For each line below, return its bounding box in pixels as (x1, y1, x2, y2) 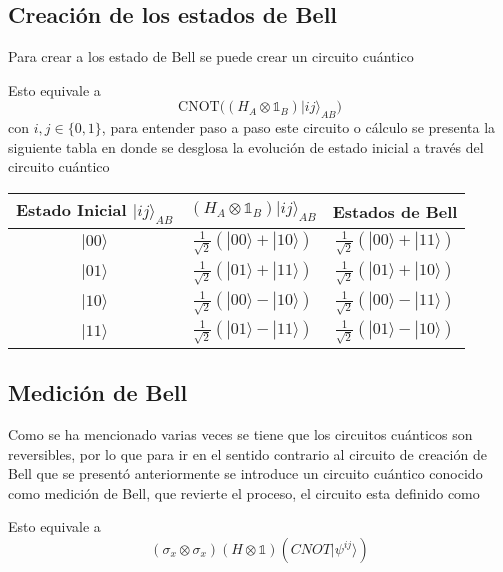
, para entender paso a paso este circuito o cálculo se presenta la (101, 117, 496, 138)
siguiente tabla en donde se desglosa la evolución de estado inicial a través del (8, 136, 484, 157)
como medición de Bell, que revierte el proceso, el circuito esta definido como (8, 482, 480, 503)
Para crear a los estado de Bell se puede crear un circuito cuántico (8, 46, 414, 67)
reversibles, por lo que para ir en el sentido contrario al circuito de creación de (8, 443, 487, 464)
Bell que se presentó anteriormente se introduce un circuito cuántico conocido (8, 463, 483, 484)
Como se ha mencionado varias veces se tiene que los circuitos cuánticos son (8, 424, 473, 445)
